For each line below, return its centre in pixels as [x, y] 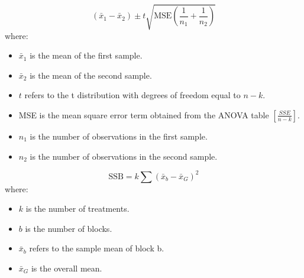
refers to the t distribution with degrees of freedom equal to [132, 95]
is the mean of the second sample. [91, 75]
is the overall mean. [67, 268]
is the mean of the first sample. [86, 55]
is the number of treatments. [77, 208]
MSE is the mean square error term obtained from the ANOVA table [144, 114]
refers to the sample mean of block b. [97, 248]
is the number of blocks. [69, 228]
